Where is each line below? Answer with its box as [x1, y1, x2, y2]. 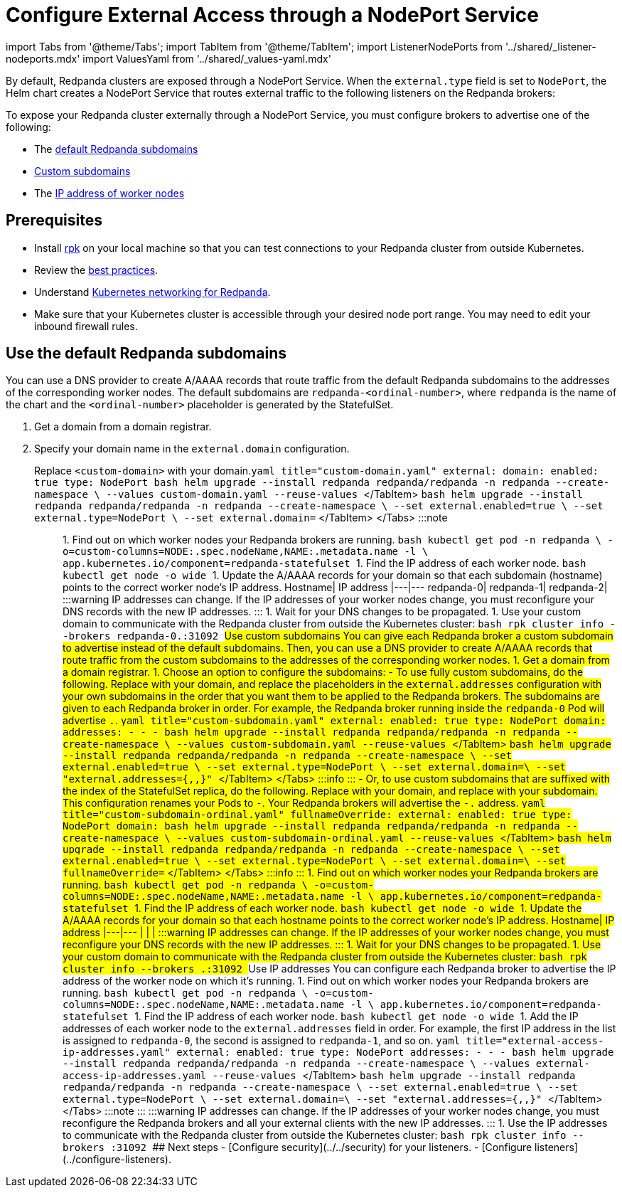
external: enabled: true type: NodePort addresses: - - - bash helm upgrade [176, 1046, 614, 1059]
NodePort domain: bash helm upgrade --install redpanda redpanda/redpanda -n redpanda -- [63, 820, 578, 832]
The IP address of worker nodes [34, 186, 185, 199]
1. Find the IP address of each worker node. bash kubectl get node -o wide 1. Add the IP [134, 1010, 579, 1023]
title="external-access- [466, 1035, 604, 1047]
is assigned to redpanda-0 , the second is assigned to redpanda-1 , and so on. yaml [63, 1034, 461, 1047]
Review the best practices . [34, 263, 159, 276]
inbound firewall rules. [34, 319, 138, 332]
